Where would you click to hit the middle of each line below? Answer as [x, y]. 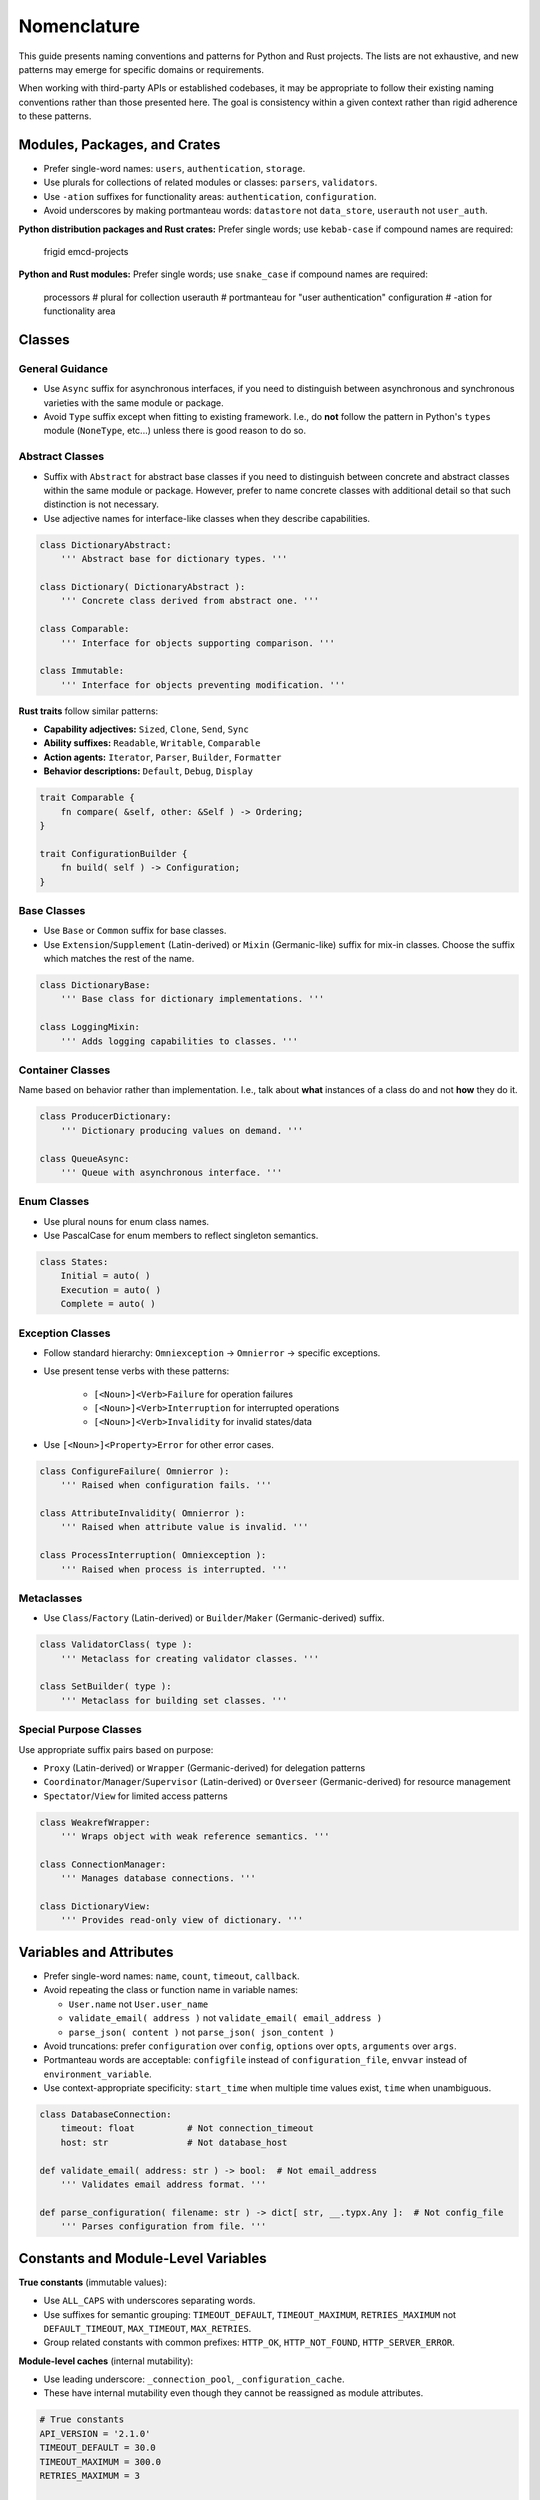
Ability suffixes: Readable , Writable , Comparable [152, 743]
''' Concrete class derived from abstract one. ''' [190, 601]
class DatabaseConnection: [105, 2114]
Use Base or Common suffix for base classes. [135, 931]
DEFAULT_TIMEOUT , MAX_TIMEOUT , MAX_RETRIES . [147, 2328]
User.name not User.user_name [138, 2004]
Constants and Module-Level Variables [142, 2258]
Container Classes [64, 1070]
